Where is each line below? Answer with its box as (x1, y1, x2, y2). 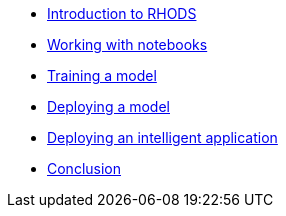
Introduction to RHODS (47, 5, 197, 22)
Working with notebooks (47, 36, 208, 53)
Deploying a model (47, 98, 170, 115)
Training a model (47, 67, 157, 84)
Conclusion (47, 160, 122, 177)
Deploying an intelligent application (47, 129, 278, 146)
